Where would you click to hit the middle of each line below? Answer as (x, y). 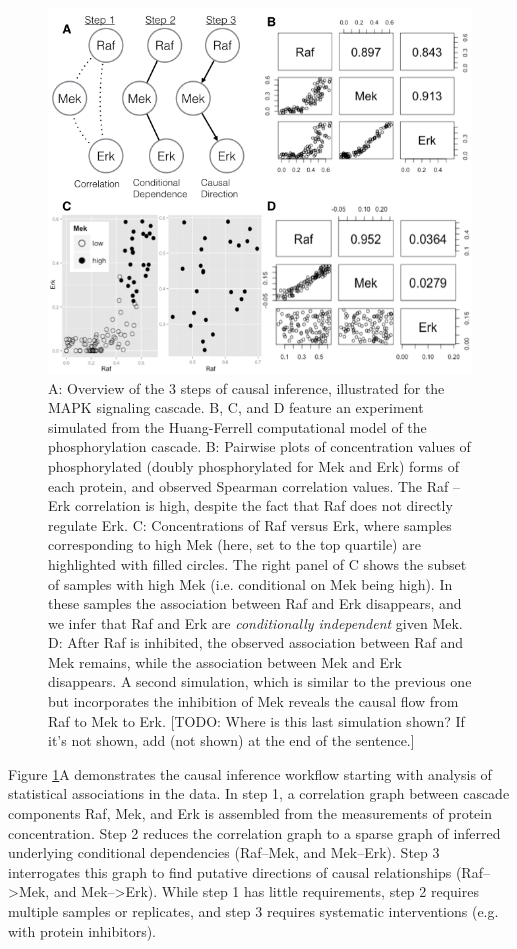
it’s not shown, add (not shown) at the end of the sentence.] (231, 740)
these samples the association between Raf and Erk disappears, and (255, 603)
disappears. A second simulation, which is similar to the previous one (260, 681)
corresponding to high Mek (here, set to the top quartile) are (234, 544)
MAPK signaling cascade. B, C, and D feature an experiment (236, 407)
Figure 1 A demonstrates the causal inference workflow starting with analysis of (250, 773)
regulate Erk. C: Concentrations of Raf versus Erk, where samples (250, 524)
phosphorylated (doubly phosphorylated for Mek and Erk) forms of (253, 465)
